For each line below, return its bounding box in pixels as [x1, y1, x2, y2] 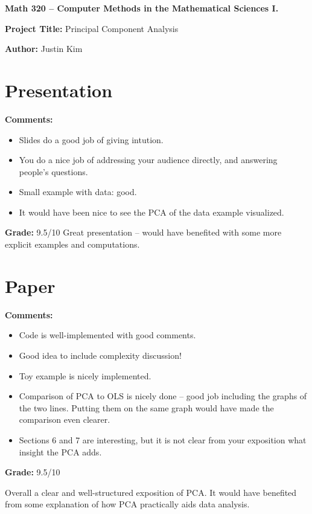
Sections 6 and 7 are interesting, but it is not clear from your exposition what [19, 433, 307, 446]
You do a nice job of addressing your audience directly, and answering [19, 153, 278, 166]
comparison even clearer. [19, 413, 110, 426]
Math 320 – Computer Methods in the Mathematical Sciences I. [5, 2, 279, 14]
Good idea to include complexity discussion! [19, 349, 182, 361]
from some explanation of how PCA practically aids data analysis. [5, 498, 250, 510]
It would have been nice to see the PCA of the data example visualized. [19, 205, 284, 218]
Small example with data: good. [19, 185, 137, 198]
